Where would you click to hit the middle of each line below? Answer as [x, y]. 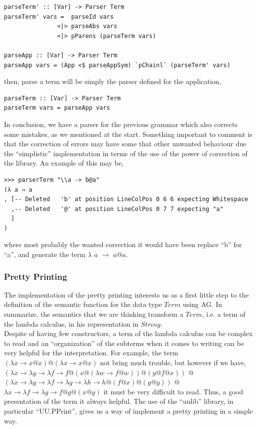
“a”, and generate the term [45, 254]
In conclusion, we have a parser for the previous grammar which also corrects [121, 124]
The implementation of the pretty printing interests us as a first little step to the [127, 294]
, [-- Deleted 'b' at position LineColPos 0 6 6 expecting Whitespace [126, 199]
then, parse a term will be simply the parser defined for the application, [113, 81]
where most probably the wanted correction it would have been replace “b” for [123, 244]
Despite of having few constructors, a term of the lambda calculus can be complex [128, 333]
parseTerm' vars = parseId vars [59, 17]
